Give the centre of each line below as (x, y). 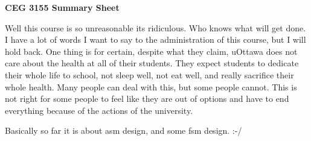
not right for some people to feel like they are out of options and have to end (147, 99)
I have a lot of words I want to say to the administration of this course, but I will (155, 39)
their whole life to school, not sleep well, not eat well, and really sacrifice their (149, 74)
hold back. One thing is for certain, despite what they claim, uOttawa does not (151, 51)
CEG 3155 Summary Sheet (62, 7)
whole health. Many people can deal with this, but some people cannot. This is (151, 86)
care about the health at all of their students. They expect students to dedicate (152, 63)
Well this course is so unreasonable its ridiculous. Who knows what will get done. (155, 27)
